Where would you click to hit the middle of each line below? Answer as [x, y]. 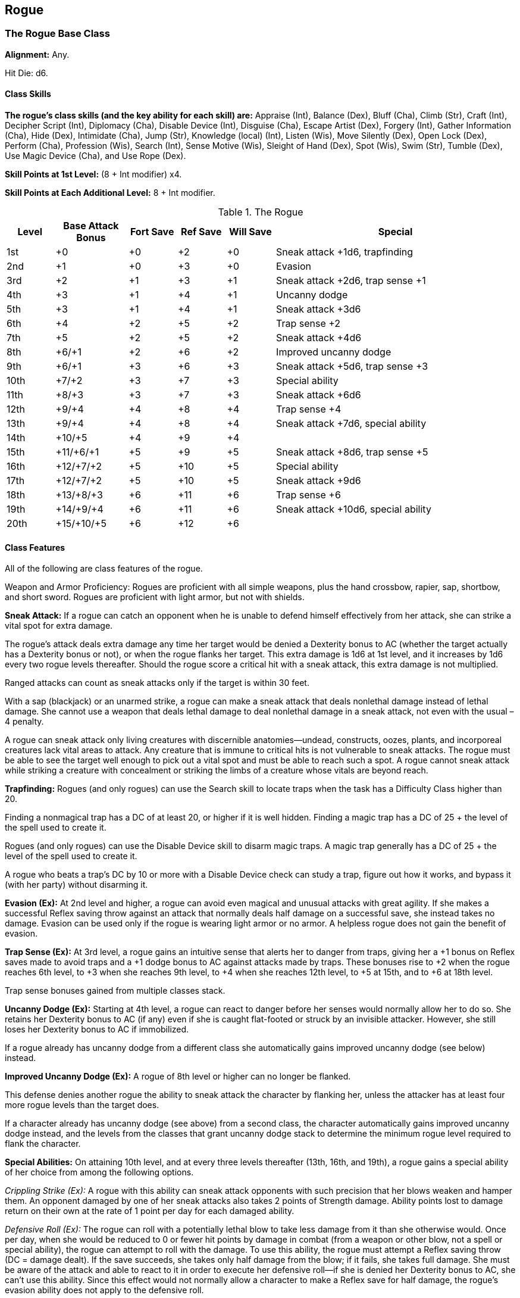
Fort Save [152, 232]
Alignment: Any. [37, 54]
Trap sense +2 [308, 324]
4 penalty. [24, 722]
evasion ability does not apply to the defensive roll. [104, 1290]
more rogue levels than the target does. [82, 1105]
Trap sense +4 [309, 409]
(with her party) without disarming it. [76, 885]
